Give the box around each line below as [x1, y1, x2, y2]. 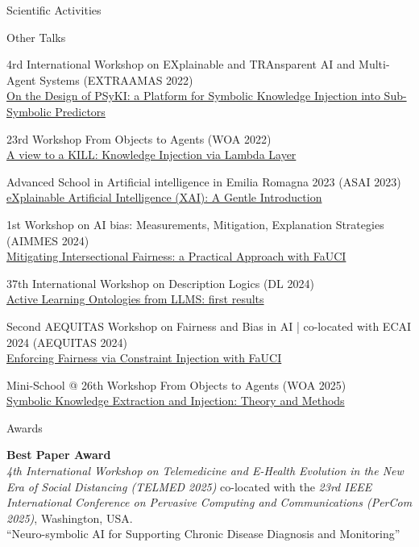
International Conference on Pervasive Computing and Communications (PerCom [6, 494, 413, 511]
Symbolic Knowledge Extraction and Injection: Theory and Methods [6, 392, 345, 409]
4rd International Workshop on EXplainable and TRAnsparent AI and [6, 56, 355, 73]
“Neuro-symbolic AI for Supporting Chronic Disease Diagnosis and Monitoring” [6, 525, 400, 542]
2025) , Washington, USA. [6, 509, 133, 526]
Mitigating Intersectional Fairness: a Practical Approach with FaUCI [6, 248, 346, 265]
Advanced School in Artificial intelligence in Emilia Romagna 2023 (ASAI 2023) [6, 173, 401, 190]
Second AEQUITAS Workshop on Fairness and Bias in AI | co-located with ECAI [6, 317, 412, 334]
